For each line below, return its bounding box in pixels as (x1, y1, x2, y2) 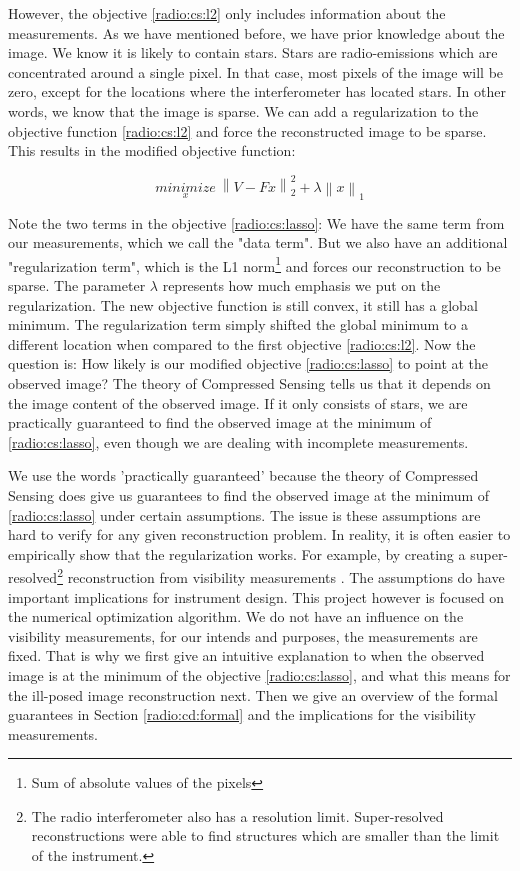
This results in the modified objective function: (8, 140, 296, 161)
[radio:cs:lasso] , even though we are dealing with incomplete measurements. (8, 431, 469, 452)
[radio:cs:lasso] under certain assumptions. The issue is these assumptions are (8, 504, 481, 525)
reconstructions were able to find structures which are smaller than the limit (31, 825, 500, 846)
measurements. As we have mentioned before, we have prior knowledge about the (8, 22, 505, 43)
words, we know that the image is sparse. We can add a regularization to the (8, 100, 479, 121)
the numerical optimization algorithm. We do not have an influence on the (8, 606, 464, 627)
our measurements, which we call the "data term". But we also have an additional (8, 232, 508, 253)
